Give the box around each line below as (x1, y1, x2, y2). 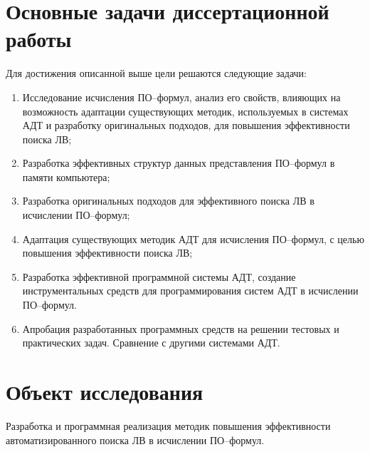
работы (6, 24, 72, 53)
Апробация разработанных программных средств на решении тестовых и (22, 321, 339, 336)
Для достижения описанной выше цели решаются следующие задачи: (6, 66, 307, 81)
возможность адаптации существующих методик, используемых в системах (22, 103, 349, 118)
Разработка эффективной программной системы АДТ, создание (22, 269, 296, 284)
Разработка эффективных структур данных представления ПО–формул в (22, 155, 335, 170)
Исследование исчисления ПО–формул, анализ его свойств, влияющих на (22, 89, 341, 104)
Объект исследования (6, 377, 203, 406)
